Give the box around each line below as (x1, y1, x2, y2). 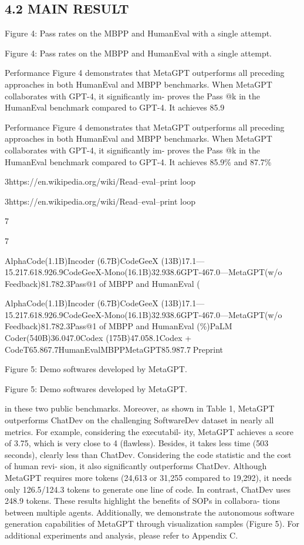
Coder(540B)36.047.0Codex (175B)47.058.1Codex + (5, 332, 192, 344)
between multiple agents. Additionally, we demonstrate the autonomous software (5, 506, 295, 518)
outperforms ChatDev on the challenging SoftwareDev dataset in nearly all (5, 414, 274, 426)
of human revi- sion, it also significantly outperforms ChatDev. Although (5, 460, 267, 472)
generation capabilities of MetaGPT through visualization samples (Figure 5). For (5, 517, 300, 530)
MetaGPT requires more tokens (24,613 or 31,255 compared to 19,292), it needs (5, 472, 292, 484)
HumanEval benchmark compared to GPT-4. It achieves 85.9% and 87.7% (5, 155, 272, 168)
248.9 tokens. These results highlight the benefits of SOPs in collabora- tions (5, 494, 281, 507)
